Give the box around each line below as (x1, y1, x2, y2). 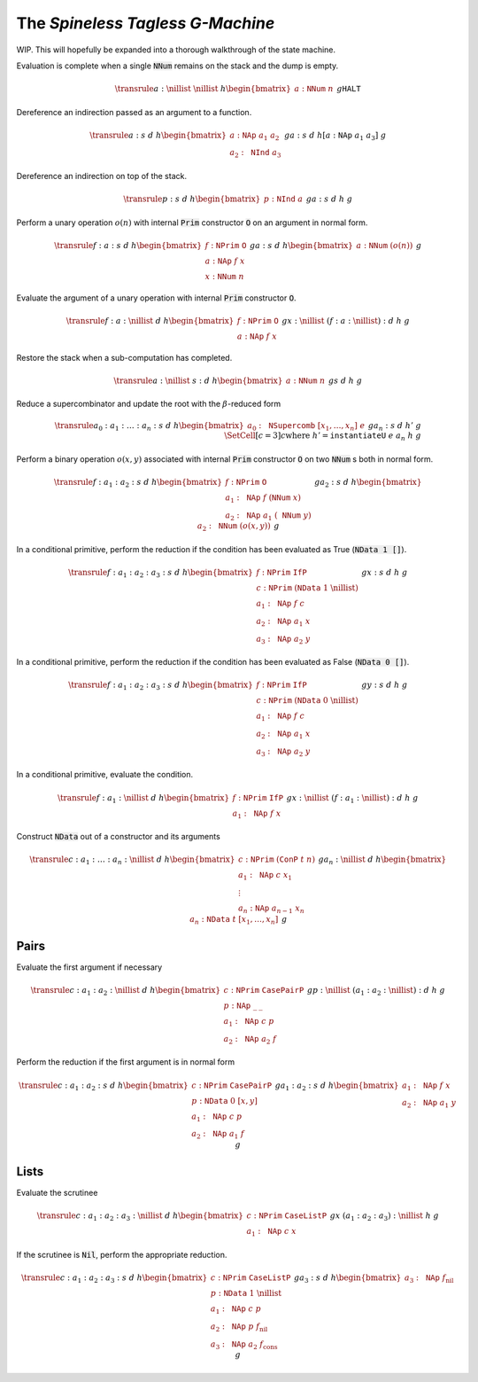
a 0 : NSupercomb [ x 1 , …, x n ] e (247, 421, 366, 433)
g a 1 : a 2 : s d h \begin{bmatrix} (274, 1080, 399, 1092)
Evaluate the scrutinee (16, 1188, 98, 1199)
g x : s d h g (361, 567, 408, 578)
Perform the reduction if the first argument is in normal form (16, 1057, 235, 1067)
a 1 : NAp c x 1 (237, 870, 292, 882)
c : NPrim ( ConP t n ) (237, 855, 316, 864)
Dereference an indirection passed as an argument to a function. (16, 106, 252, 117)
